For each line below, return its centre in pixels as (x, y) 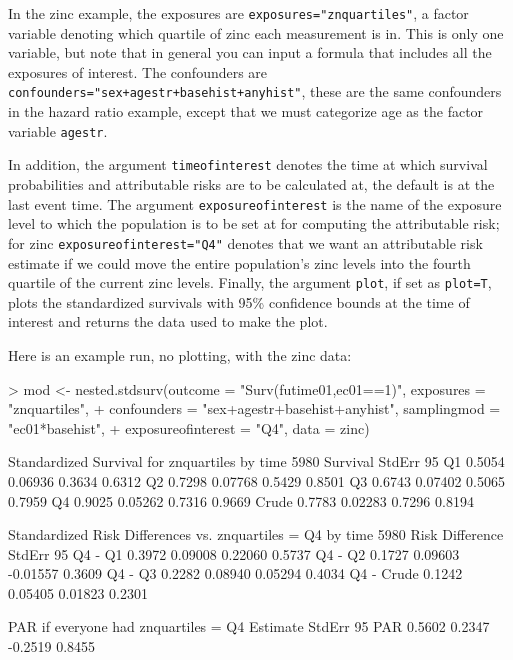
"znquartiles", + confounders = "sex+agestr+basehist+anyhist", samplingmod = (254, 408)
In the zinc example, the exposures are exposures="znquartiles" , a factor (238, 13)
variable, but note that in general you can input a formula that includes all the (250, 52)
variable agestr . (58, 130)
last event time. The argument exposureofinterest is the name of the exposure (255, 203)
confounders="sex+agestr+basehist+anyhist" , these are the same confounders (255, 91)
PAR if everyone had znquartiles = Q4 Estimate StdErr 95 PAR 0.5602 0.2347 (249, 626)
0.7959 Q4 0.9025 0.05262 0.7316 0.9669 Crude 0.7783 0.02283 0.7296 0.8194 (241, 500)
